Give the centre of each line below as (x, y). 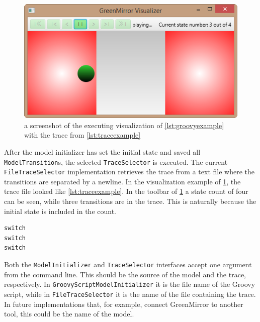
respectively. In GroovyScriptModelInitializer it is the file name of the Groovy (130, 284)
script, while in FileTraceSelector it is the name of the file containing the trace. (130, 294)
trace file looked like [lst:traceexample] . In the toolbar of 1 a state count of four (126, 191)
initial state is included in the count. (60, 211)
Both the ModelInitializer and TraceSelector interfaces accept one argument (128, 264)
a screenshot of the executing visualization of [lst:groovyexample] (124, 125)
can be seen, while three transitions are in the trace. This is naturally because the (130, 201)
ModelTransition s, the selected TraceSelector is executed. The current (116, 162)
